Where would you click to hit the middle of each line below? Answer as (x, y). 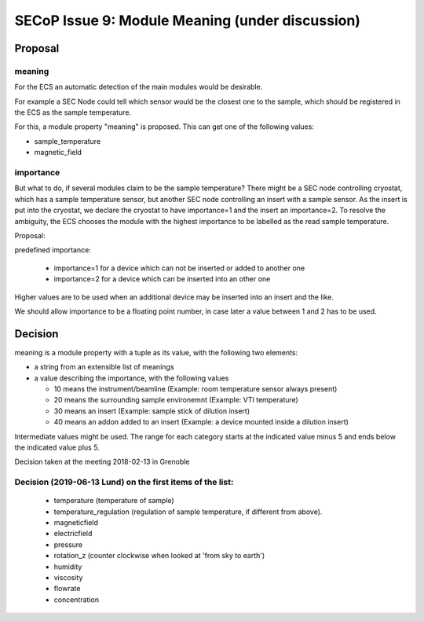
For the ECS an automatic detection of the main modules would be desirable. (139, 87)
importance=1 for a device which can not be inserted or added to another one (179, 268)
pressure (68, 544)
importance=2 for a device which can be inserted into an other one (162, 279)
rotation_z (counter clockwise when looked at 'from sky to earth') (159, 556)
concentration (77, 599)
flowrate (67, 589)
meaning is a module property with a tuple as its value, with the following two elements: (156, 352)
